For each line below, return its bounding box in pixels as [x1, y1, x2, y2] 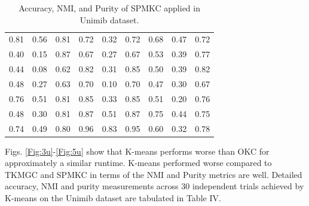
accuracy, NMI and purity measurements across [5, 180, 179, 192]
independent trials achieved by [192, 180, 304, 192]
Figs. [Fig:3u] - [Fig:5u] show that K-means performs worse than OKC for [5, 144, 270, 157]
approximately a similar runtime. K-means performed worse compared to [5, 156, 272, 169]
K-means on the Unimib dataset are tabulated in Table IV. [5, 191, 221, 204]
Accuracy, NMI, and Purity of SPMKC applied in [19, 2, 200, 14]
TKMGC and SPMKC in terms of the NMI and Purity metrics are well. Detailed [5, 168, 302, 180]
